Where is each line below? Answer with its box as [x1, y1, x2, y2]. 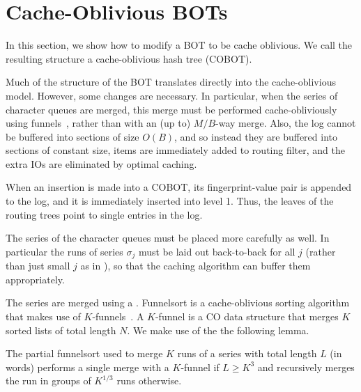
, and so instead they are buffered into [174, 129, 337, 143]
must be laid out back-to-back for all [138, 244, 295, 258]
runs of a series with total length [177, 346, 317, 361]
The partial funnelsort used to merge [6, 346, 163, 361]
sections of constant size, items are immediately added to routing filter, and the [6, 143, 345, 157]
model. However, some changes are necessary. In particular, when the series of [6, 88, 338, 102]
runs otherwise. [116, 373, 182, 388]
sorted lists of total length [6, 322, 116, 337]
